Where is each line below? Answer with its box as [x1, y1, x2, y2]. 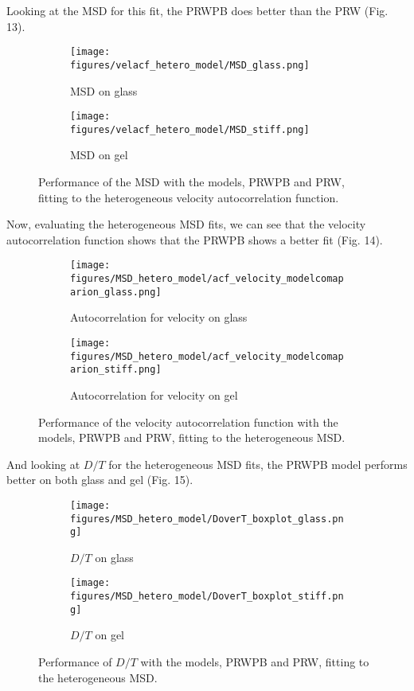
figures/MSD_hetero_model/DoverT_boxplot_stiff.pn [70, 591, 344, 603]
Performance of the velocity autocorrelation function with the [38, 413, 338, 430]
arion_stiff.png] [70, 364, 162, 376]
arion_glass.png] [70, 286, 162, 298]
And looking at [6, 455, 80, 472]
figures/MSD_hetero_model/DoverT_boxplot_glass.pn [70, 513, 344, 525]
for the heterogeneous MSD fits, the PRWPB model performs [108, 455, 408, 472]
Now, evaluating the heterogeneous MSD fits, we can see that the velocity [6, 216, 366, 232]
